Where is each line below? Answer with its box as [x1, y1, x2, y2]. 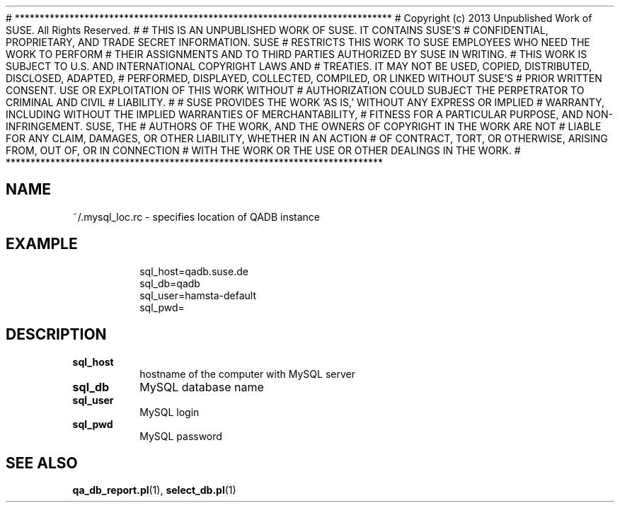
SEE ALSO [6, 454, 78, 472]
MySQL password [139, 429, 222, 442]
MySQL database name [139, 379, 264, 394]
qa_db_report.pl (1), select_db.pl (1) [72, 484, 236, 497]
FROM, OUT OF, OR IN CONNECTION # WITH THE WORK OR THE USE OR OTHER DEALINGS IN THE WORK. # [6, 144, 521, 156]
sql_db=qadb [139, 277, 200, 289]
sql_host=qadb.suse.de [139, 265, 248, 277]
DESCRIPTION [6, 325, 107, 344]
